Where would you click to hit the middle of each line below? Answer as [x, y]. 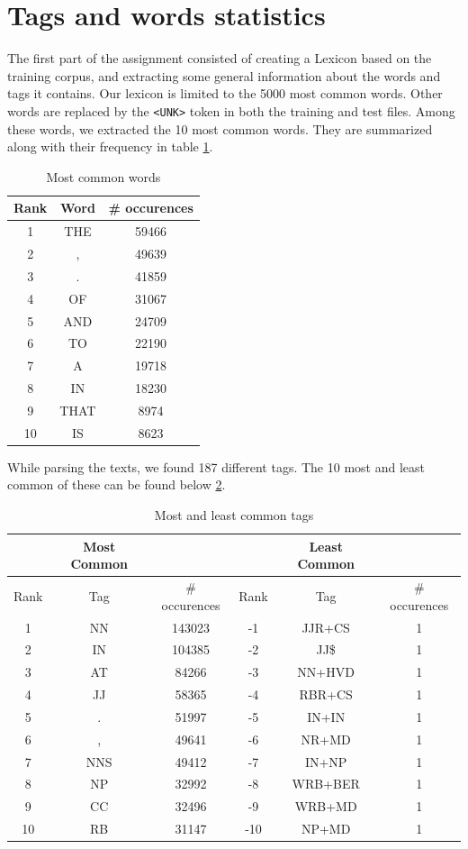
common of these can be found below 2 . [117, 484]
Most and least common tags [234, 515]
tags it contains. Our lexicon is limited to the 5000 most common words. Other [225, 93]
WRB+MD [326, 806]
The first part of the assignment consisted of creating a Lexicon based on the [220, 58]
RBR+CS [326, 694]
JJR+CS [326, 627]
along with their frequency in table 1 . [110, 146]
